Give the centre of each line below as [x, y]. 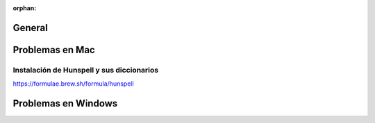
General [31, 28]
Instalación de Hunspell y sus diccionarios [86, 70]
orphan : [25, 8]
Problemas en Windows [65, 103]
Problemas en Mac [54, 49]
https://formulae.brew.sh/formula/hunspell [74, 84]
